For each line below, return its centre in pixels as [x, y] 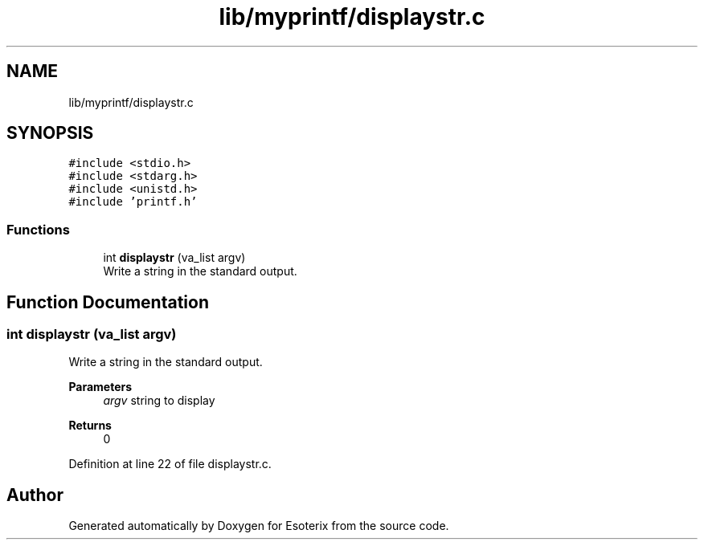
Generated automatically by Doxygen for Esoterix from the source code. [259, 526]
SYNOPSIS [50, 133]
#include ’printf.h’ [133, 202]
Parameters [100, 387]
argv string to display [159, 401]
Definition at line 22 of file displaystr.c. [170, 464]
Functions [38, 229]
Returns [90, 426]
